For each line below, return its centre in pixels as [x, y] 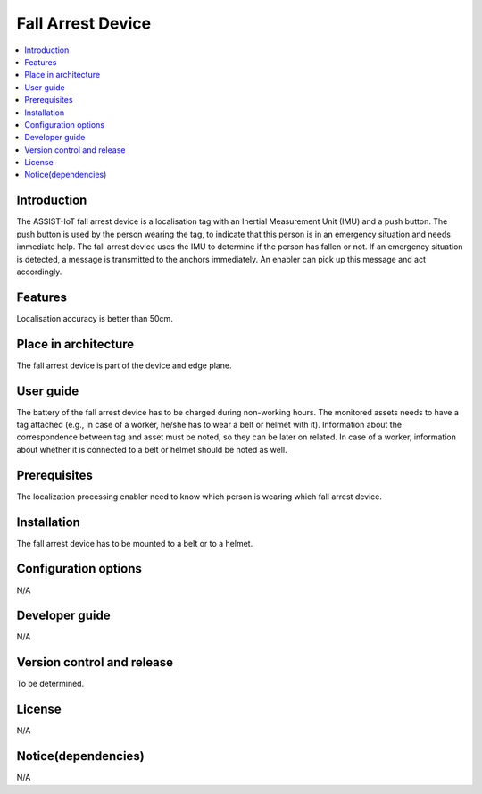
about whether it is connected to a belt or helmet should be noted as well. [152, 449]
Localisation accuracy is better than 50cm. [95, 318]
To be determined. [50, 684]
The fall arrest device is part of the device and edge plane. [124, 365]
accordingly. [39, 272]
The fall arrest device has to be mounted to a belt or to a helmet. [135, 543]
